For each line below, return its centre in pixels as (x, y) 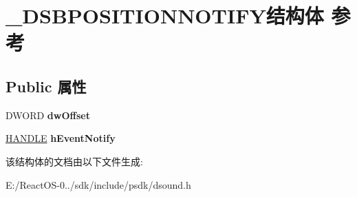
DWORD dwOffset (48, 115)
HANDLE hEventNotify (61, 138)
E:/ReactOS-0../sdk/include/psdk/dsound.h (98, 184)
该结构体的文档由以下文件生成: (74, 161)
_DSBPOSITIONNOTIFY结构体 (165, 15)
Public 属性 (46, 86)
